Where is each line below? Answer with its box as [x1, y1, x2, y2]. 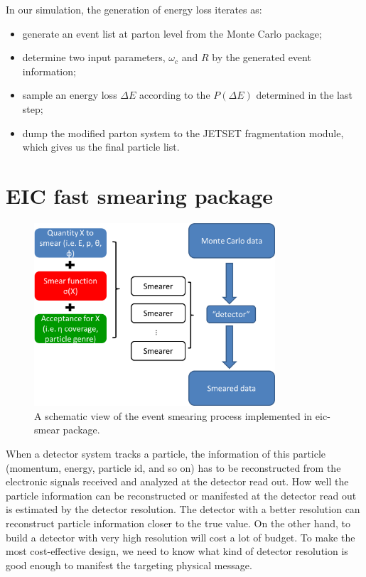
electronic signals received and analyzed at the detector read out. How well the [6, 474, 349, 489]
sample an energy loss [22, 87, 117, 102]
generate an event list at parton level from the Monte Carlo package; [22, 26, 322, 41]
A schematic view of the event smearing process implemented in [34, 408, 313, 423]
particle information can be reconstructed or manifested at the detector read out [6, 487, 357, 502]
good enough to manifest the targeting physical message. [6, 557, 252, 572]
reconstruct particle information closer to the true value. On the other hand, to [6, 515, 351, 530]
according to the [139, 87, 210, 102]
